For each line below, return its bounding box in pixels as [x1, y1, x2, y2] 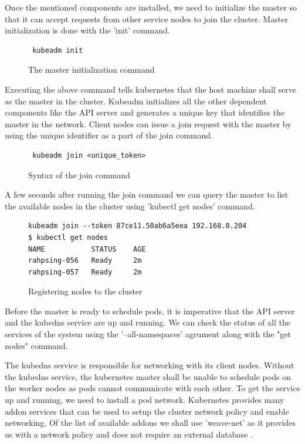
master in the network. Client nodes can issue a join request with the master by [5, 117, 292, 130]
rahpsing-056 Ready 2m [28, 256, 142, 265]
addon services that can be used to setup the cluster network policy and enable [5, 405, 289, 417]
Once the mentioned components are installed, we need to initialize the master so [5, 1, 297, 13]
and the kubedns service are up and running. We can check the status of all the [5, 316, 290, 328]
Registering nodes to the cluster [28, 285, 143, 297]
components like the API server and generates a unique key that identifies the [5, 106, 284, 118]
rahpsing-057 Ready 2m [28, 267, 142, 276]
